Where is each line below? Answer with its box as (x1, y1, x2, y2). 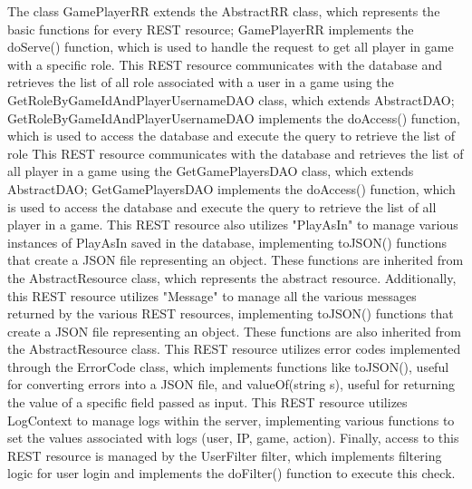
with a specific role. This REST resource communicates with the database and (7, 54, 442, 73)
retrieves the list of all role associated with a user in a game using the (7, 73, 394, 92)
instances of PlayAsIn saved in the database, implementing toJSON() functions (7, 232, 448, 251)
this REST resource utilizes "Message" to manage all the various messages (7, 286, 417, 305)
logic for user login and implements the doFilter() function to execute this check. (7, 464, 456, 483)
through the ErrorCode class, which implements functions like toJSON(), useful (7, 357, 449, 376)
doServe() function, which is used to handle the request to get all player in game (7, 37, 454, 56)
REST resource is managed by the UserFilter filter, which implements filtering (7, 445, 442, 465)
